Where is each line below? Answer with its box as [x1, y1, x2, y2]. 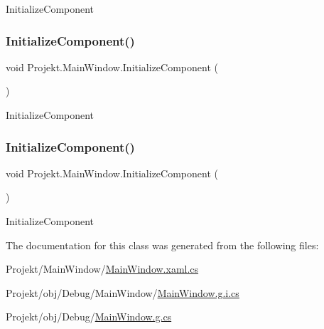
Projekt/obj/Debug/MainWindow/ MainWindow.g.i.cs [6, 285, 239, 300]
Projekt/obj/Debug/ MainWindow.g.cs [6, 309, 172, 324]
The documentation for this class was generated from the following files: [6, 237, 319, 252]
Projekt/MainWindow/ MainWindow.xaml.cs [6, 261, 199, 276]
